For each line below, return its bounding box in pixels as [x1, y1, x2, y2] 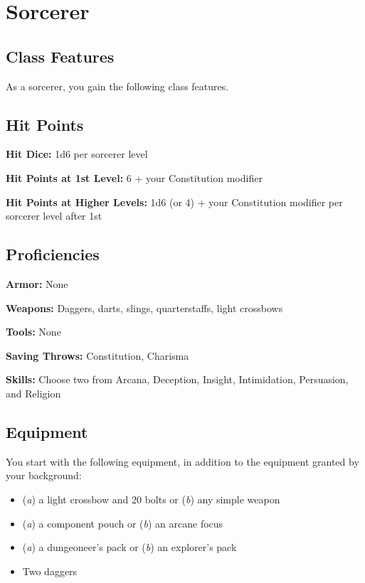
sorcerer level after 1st [6, 208, 102, 223]
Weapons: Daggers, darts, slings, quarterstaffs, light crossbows [6, 300, 283, 315]
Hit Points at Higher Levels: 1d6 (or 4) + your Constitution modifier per [6, 194, 343, 209]
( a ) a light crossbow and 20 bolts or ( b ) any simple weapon [22, 491, 280, 506]
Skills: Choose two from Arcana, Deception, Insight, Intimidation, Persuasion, [6, 372, 349, 387]
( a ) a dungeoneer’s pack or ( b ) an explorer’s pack [22, 540, 237, 555]
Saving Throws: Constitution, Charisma [6, 348, 189, 363]
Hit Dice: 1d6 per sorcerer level [6, 146, 148, 161]
